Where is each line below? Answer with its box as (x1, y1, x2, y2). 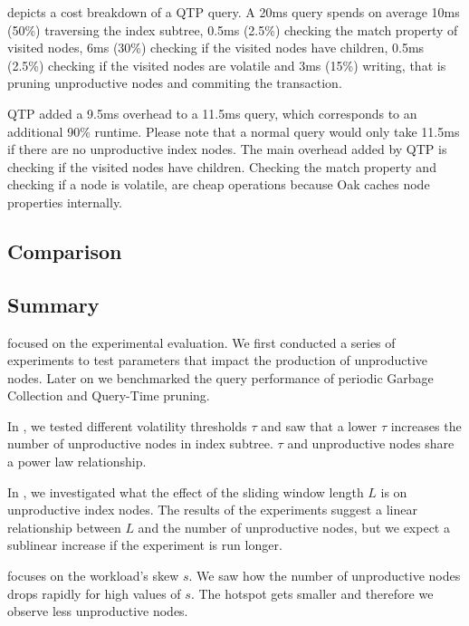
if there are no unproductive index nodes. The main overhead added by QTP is (7, 140, 447, 159)
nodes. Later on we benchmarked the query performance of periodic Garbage (7, 368, 434, 387)
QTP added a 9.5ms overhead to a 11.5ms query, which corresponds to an (7, 103, 417, 122)
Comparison (7, 236, 122, 265)
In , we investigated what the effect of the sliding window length (7, 482, 364, 501)
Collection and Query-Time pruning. (7, 386, 210, 405)
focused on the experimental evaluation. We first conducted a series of (7, 332, 396, 352)
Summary (7, 290, 100, 318)
